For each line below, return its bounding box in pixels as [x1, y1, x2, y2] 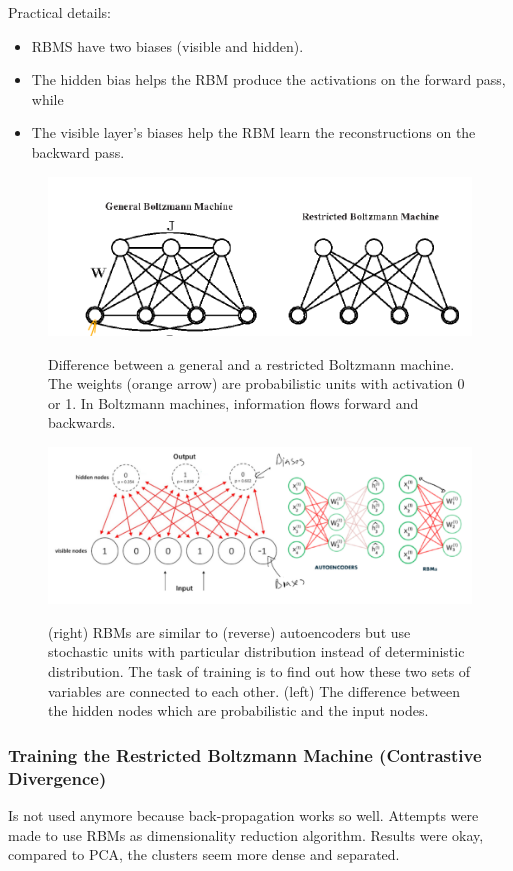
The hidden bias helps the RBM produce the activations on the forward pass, [31, 69, 506, 90]
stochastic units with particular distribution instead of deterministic [48, 641, 465, 662]
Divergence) [8, 765, 107, 790]
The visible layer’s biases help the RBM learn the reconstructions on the [31, 122, 476, 143]
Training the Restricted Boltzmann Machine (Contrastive [8, 742, 482, 767]
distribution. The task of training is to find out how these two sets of [48, 661, 471, 682]
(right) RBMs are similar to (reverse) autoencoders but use [48, 621, 411, 642]
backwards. [48, 412, 116, 433]
